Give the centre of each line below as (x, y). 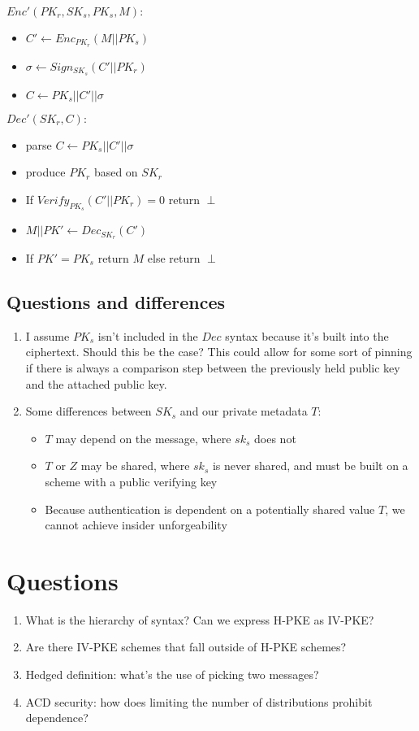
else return (174, 257)
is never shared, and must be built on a (310, 466)
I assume (48, 335)
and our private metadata (244, 411)
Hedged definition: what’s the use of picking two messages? (172, 674)
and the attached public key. (96, 383)
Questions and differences (116, 301)
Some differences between (89, 411)
